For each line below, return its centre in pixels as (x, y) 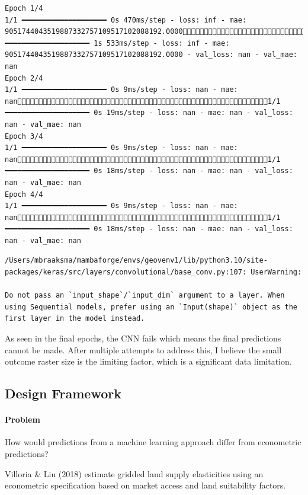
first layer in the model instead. (75, 319)
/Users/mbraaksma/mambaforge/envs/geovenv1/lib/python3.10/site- (136, 261)
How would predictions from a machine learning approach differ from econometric (153, 442)
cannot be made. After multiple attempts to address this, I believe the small (143, 349)
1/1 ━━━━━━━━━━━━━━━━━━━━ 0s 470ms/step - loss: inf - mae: (126, 20)
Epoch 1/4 (24, 8)
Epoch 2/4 (24, 78)
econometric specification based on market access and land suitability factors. (145, 485)
